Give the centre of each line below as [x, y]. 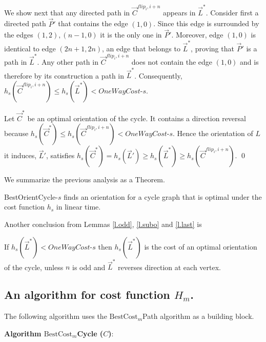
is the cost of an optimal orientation [201, 246]
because [16, 133]
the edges [19, 35]
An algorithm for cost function [87, 294]
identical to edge [30, 48]
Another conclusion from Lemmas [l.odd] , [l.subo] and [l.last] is [103, 224]
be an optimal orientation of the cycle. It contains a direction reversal [137, 118]
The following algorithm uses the [56, 316]
